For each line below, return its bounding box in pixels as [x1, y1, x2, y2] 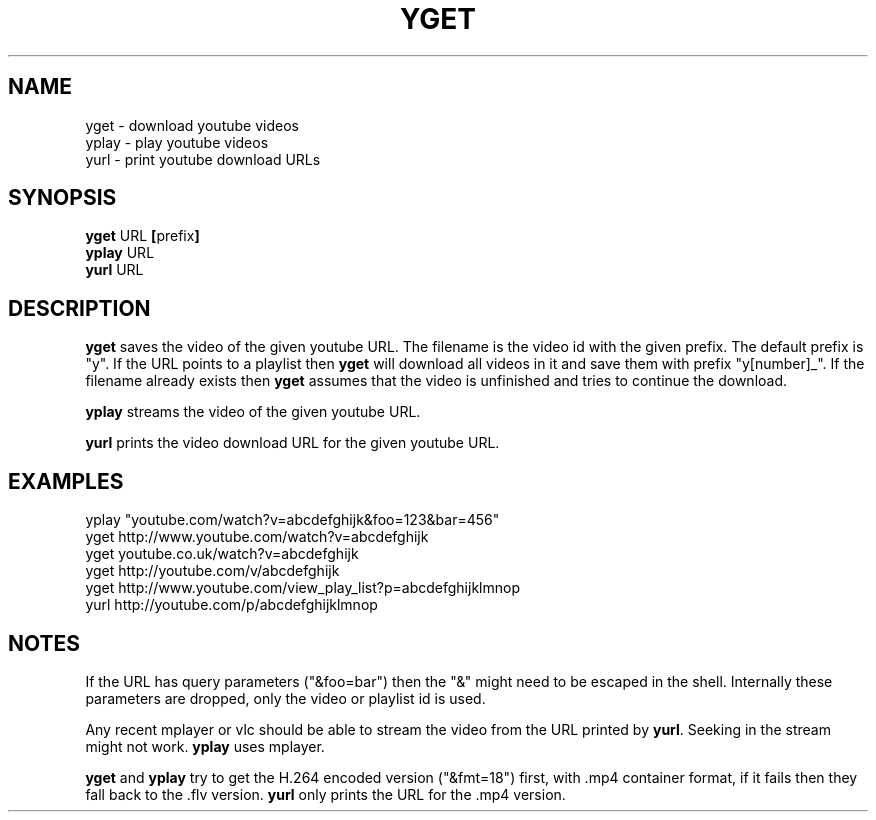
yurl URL [85, 261, 144, 279]
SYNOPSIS [8, 185, 117, 211]
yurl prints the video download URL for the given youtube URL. [85, 434, 500, 452]
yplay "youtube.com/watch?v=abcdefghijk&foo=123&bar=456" [85, 511, 500, 529]
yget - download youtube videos [85, 116, 299, 134]
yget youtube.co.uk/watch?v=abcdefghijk [85, 545, 359, 563]
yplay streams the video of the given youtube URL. [85, 403, 421, 421]
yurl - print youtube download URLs [85, 150, 321, 168]
